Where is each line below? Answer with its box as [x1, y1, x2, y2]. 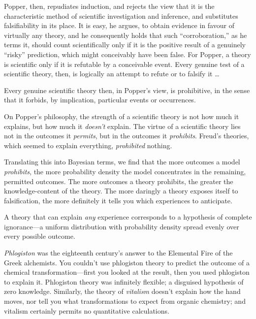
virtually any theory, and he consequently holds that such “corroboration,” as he [4, 30, 247, 40]
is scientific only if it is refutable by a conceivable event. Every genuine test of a [4, 59, 245, 69]
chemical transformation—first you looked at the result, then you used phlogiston [4, 267, 250, 277]
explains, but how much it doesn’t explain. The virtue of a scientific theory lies [4, 121, 241, 131]
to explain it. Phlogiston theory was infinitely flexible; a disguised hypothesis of [4, 276, 244, 287]
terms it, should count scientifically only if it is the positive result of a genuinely [4, 39, 246, 50]
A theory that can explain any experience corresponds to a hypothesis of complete [4, 212, 252, 222]
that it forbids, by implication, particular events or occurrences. [4, 95, 196, 105]
